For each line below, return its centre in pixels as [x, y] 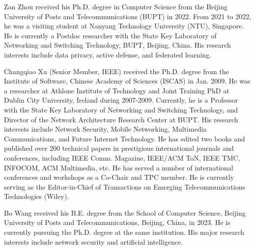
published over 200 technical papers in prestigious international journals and [119, 148]
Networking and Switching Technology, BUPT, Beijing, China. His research [117, 45]
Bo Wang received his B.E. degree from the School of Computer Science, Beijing [125, 212]
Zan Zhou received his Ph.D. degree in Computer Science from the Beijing [116, 6]
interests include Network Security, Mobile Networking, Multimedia [105, 129]
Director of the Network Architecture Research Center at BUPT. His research [121, 119]
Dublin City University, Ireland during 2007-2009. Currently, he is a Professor [121, 100]
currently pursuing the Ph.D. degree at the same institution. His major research [124, 232]
